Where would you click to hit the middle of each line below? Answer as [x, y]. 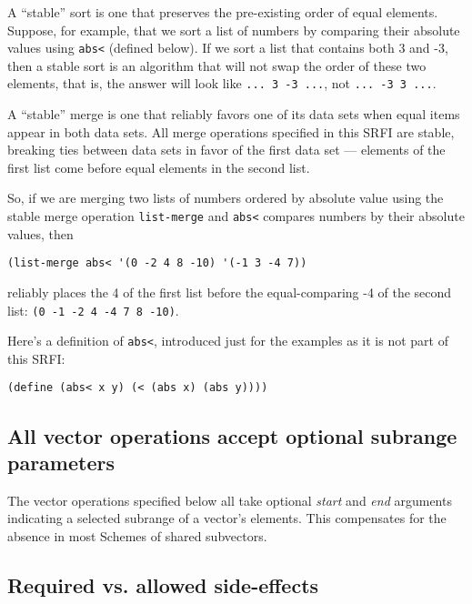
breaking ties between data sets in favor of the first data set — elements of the [226, 150]
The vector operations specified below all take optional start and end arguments [230, 500]
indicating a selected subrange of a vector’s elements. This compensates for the [227, 518]
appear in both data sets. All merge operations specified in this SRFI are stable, [231, 131]
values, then [40, 233]
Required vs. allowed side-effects [163, 584]
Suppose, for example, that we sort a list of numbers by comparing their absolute [234, 30]
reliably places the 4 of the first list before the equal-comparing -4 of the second [230, 292]
